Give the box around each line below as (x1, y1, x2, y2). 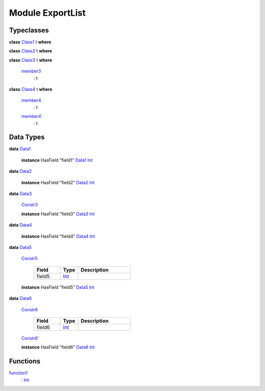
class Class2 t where (9, 48, 53, 54)
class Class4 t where (9, 86, 53, 92)
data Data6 (9, 295, 32, 302)
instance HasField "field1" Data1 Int (21, 157, 93, 163)
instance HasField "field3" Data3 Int (21, 211, 95, 217)
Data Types (9, 133, 45, 141)
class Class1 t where (9, 39, 52, 45)
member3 (21, 68, 41, 74)
